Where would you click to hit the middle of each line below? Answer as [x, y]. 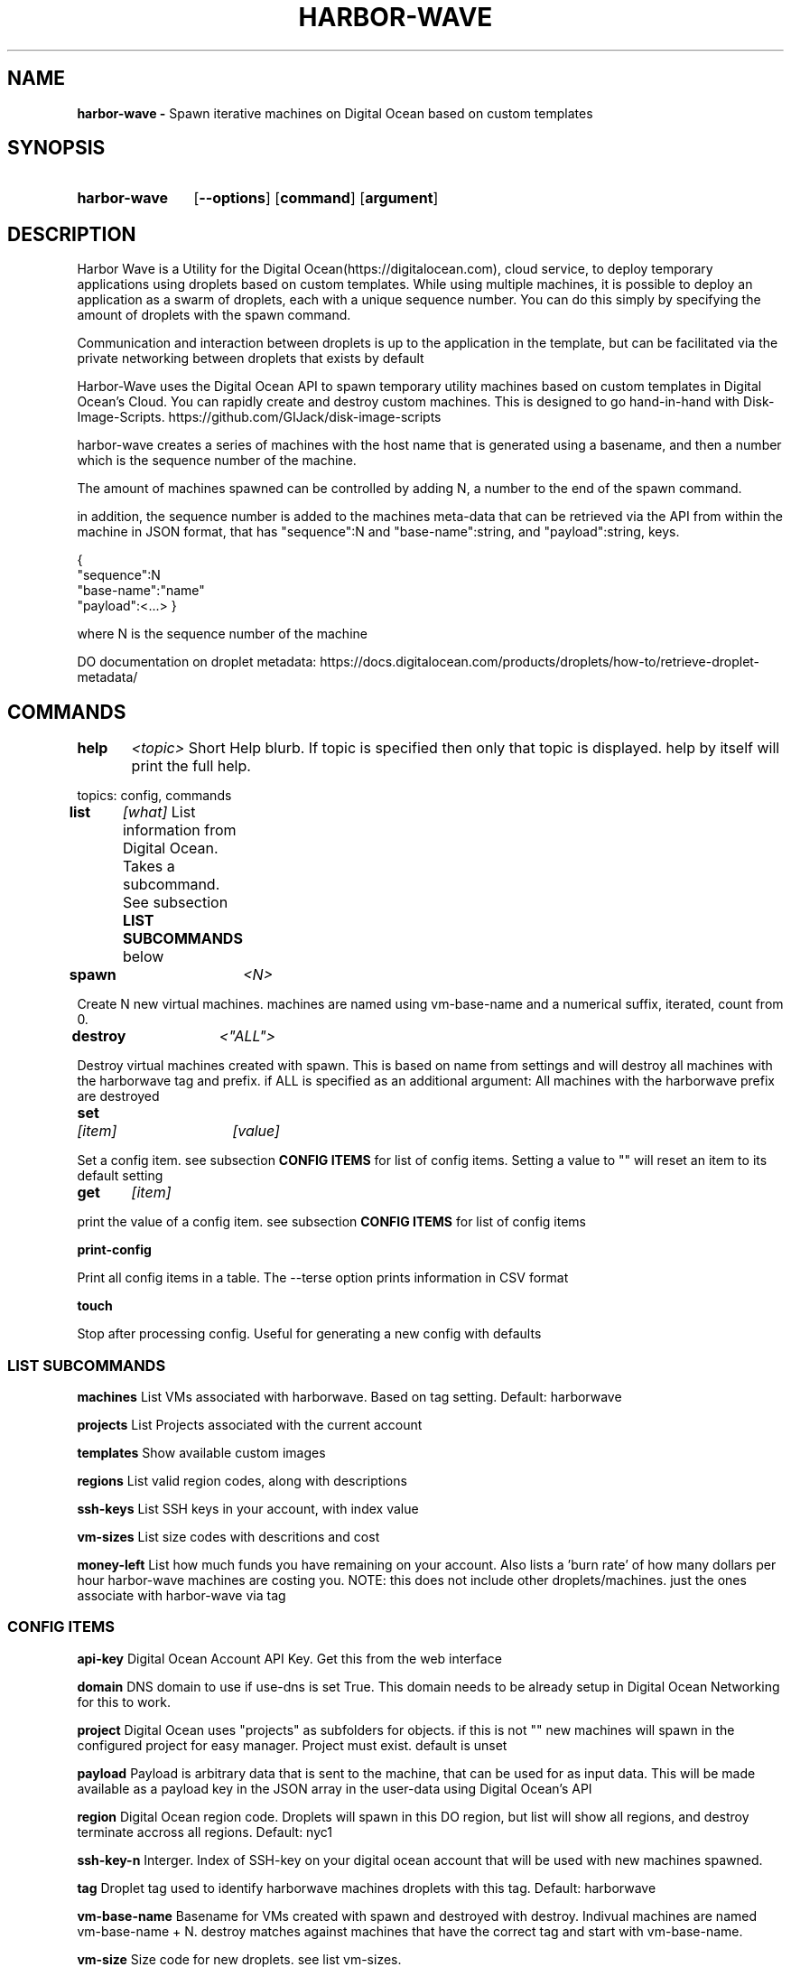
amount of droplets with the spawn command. [214, 315]
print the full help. [191, 766]
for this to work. [124, 1701]
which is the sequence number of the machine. [217, 461]
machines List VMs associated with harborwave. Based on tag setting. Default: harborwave [349, 1396]
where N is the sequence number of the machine [222, 634]
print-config [114, 1250]
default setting [120, 1176]
